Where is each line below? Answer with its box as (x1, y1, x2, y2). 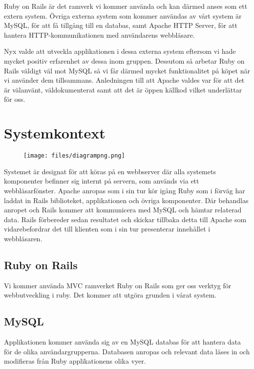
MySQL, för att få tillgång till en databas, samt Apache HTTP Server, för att (4, 20, 237, 30)
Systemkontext (4, 123, 106, 143)
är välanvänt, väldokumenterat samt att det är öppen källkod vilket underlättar (4, 84, 242, 94)
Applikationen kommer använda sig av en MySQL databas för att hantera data (4, 337, 241, 347)
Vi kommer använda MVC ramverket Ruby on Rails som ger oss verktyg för (4, 280, 232, 290)
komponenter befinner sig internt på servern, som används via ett (4, 176, 199, 186)
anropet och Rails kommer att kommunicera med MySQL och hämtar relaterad (4, 205, 242, 215)
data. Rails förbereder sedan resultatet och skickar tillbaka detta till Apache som (4, 214, 247, 224)
